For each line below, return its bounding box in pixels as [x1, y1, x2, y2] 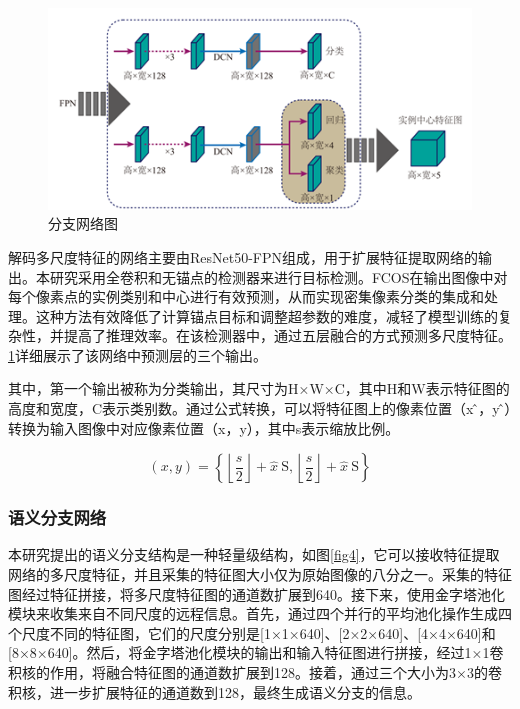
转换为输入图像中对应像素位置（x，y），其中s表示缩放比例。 [8, 417, 400, 438]
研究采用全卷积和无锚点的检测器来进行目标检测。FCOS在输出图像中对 [49, 266, 508, 287]
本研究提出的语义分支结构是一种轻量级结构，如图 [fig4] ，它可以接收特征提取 [8, 544, 500, 565]
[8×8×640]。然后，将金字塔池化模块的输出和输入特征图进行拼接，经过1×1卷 [8, 642, 504, 663]
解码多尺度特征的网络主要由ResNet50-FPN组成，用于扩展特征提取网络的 [8, 246, 479, 267]
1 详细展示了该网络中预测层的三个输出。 [8, 344, 267, 365]
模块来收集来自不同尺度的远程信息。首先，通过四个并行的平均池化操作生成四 [8, 603, 512, 624]
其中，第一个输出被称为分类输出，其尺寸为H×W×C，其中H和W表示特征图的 [8, 378, 510, 399]
